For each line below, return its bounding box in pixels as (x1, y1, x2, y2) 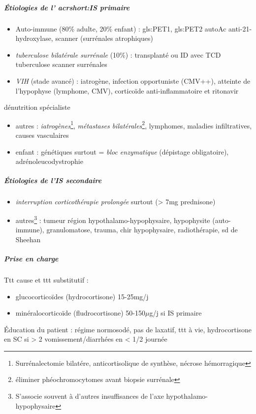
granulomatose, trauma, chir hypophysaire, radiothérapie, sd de (46, 224, 238, 235)
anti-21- (228, 23, 252, 33)
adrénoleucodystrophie (15, 156, 83, 166)
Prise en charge (4, 253, 59, 263)
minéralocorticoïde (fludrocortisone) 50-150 (15, 308, 145, 318)
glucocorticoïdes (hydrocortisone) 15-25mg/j (15, 291, 149, 301)
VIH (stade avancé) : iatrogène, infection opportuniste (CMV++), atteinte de (15, 75, 251, 86)
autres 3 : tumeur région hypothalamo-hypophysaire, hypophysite (15, 213, 210, 225)
